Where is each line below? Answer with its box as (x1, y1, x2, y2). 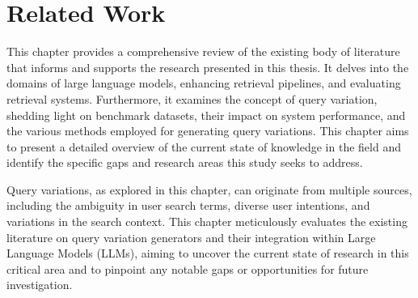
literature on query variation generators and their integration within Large (6, 228, 376, 245)
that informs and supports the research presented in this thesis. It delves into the (6, 58, 409, 75)
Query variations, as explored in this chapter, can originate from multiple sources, (6, 181, 412, 198)
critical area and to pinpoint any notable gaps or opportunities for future (6, 260, 369, 277)
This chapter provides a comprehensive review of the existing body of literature (6, 43, 400, 60)
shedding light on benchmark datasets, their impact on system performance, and (6, 106, 406, 123)
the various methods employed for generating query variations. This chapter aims (6, 122, 409, 139)
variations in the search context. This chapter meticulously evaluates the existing (6, 213, 407, 230)
